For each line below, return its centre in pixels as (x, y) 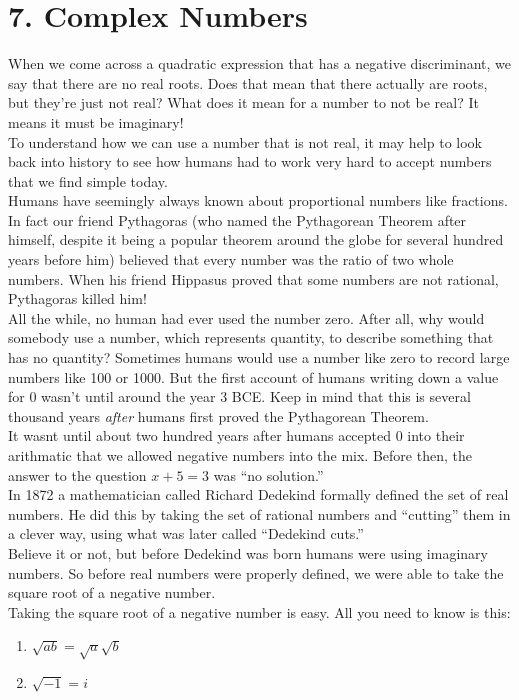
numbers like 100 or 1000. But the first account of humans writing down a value (253, 376)
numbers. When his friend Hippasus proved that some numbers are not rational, (253, 278)
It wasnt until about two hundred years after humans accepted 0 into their (236, 435)
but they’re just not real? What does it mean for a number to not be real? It (243, 102)
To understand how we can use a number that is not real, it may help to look (245, 141)
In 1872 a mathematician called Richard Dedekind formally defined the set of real (258, 494)
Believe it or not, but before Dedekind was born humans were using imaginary (248, 552)
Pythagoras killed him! (77, 298)
